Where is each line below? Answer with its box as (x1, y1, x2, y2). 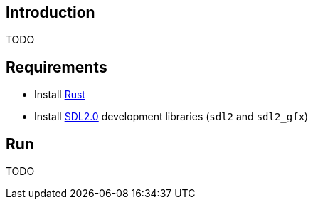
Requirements (6, 58, 107, 76)
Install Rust (34, 88, 85, 101)
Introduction (6, 4, 95, 21)
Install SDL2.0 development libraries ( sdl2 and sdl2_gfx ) (34, 110, 309, 123)
